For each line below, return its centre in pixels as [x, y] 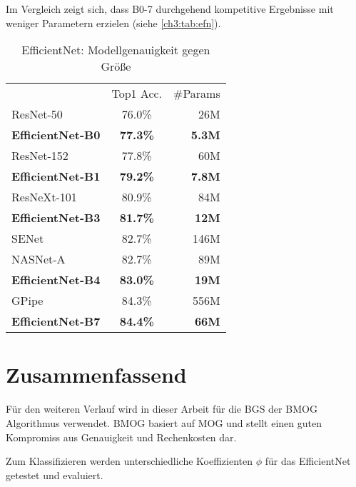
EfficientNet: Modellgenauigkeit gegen [116, 50]
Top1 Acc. [137, 94]
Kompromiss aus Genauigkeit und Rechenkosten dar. [121, 437]
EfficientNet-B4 [56, 280]
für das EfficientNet [308, 461]
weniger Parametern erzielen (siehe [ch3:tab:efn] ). [113, 22]
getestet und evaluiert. [55, 475]
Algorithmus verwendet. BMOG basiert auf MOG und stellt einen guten [164, 422]
